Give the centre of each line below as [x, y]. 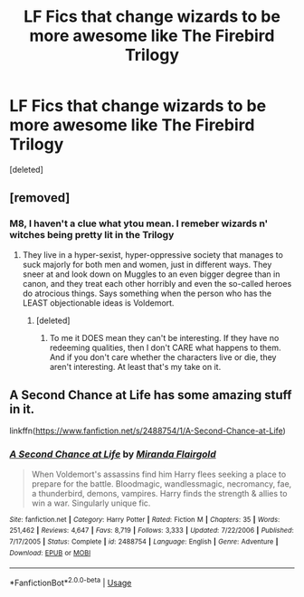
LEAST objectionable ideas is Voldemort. [98, 303]
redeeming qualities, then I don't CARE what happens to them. [166, 347]
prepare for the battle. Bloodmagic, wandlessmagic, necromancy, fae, [161, 483]
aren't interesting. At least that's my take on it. [135, 366]
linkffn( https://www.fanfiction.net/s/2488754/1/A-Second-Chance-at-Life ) [148, 431]
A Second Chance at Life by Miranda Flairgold [113, 454]
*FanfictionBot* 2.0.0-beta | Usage [71, 583]
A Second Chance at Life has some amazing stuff [151, 395]
